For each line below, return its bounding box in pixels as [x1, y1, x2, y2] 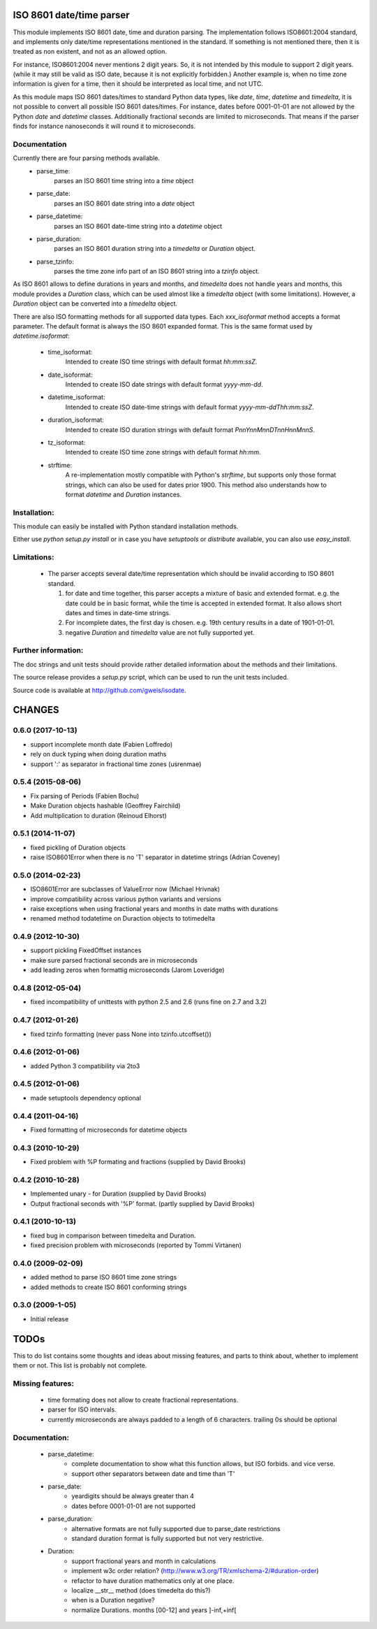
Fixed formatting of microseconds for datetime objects [30, 1126, 188, 1134]
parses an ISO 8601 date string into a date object [54, 199, 195, 208]
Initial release [30, 1314, 69, 1323]
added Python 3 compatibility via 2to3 [30, 1061, 140, 1070]
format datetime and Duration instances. [65, 490, 182, 498]
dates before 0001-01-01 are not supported [71, 1502, 195, 1510]
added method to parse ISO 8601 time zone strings [30, 1273, 177, 1282]
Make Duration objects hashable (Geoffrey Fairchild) [30, 801, 181, 810]
